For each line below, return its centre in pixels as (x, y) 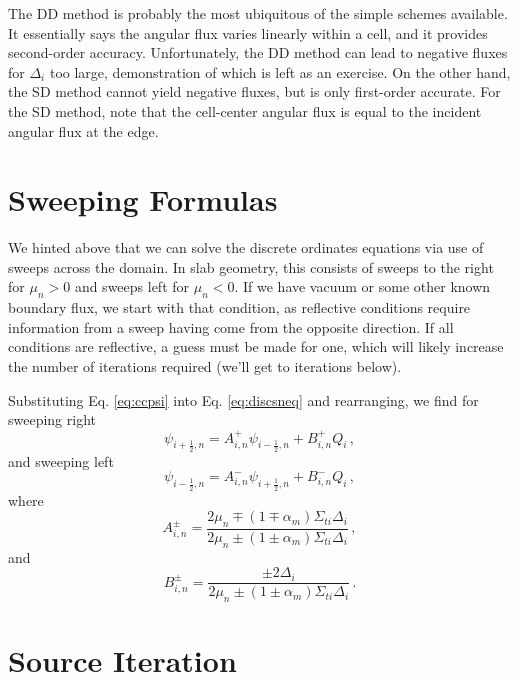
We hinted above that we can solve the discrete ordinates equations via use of (246, 247)
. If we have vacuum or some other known (362, 286)
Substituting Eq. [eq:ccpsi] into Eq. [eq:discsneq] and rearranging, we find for (243, 399)
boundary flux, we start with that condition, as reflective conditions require (239, 307)
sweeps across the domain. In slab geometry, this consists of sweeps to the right (251, 266)
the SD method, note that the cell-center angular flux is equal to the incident (245, 110)
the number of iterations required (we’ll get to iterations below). (205, 366)
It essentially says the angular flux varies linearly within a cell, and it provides (248, 32)
